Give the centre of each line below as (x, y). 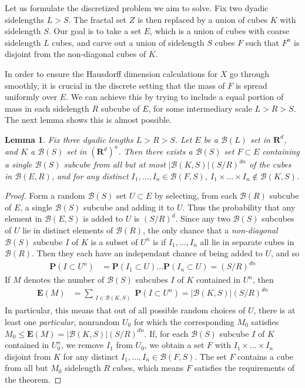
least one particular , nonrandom (62, 322)
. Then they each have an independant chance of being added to (147, 253)
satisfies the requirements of (244, 368)
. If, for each (166, 333)
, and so (285, 253)
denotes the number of (64, 280)
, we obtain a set (174, 345)
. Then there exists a (155, 151)
